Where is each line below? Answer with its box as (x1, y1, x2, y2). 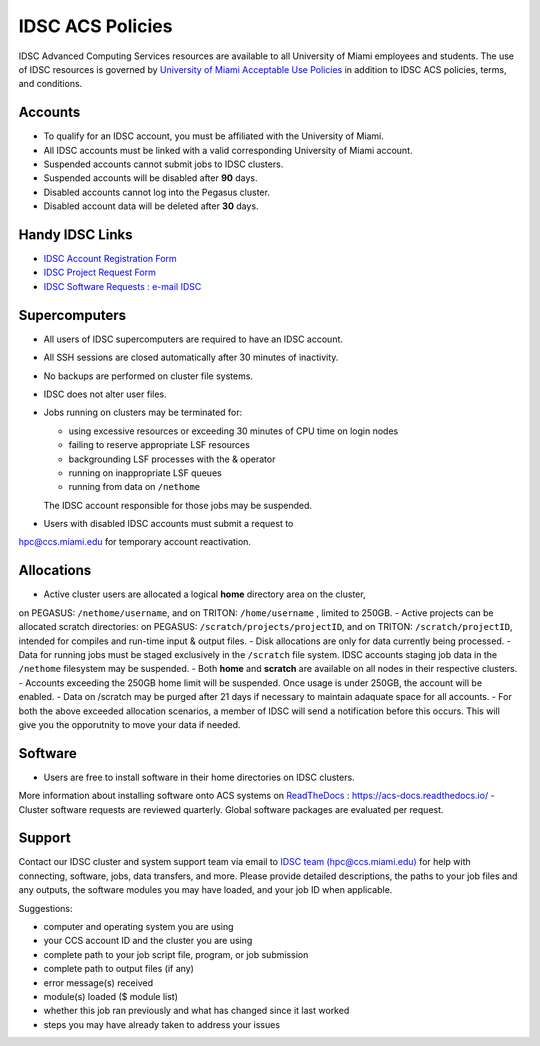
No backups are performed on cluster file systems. (43, 370, 254, 382)
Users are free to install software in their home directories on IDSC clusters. (43, 771, 355, 783)
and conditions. (18, 78, 83, 90)
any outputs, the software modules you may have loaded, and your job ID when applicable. (18, 884, 393, 896)
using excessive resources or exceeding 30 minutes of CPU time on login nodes (68, 425, 399, 437)
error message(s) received (43, 976, 154, 989)
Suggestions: (18, 902, 74, 914)
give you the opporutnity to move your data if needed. (18, 718, 241, 730)
